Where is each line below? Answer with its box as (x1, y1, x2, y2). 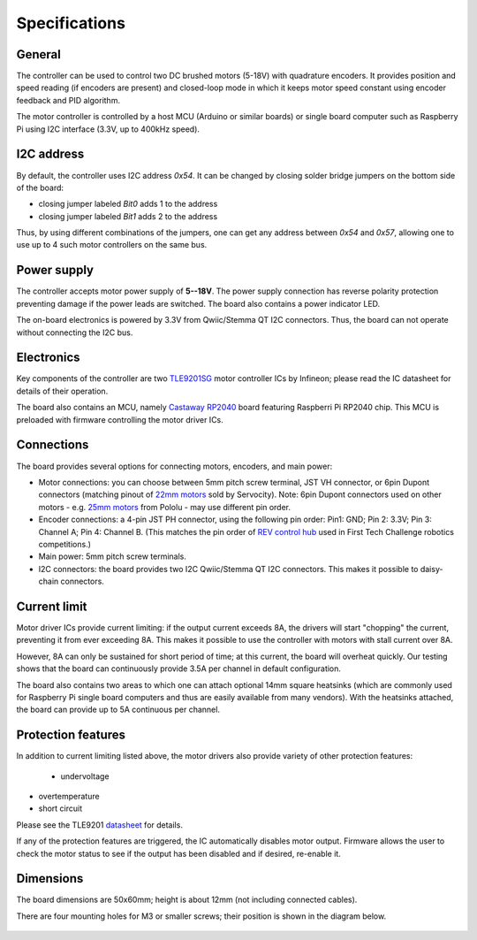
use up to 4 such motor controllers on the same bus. (16, 240, 208, 250)
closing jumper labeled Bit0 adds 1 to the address (38, 199, 218, 210)
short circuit (38, 803, 83, 814)
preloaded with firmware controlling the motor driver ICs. (16, 414, 224, 424)
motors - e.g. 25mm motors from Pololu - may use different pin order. (38, 501, 291, 512)
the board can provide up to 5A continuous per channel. (16, 704, 221, 715)
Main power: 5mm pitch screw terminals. (38, 551, 187, 562)
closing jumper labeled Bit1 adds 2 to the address (38, 210, 218, 221)
